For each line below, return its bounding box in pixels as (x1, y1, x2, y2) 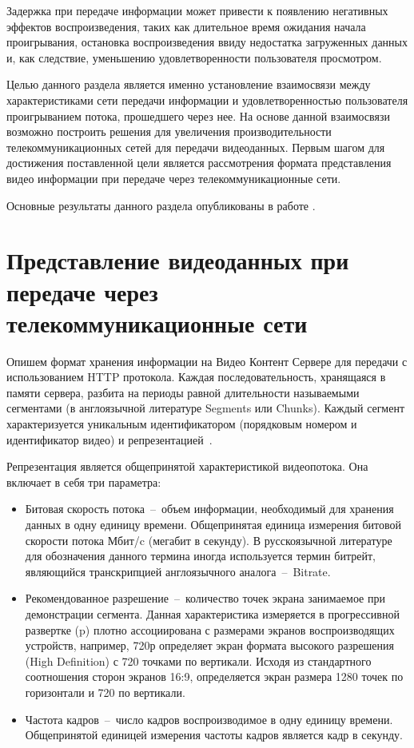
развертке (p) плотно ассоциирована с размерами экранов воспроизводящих (25, 621, 395, 638)
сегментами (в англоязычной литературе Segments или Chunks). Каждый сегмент (6, 400, 405, 416)
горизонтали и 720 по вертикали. (25, 683, 185, 700)
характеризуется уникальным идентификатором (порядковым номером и (6, 416, 357, 432)
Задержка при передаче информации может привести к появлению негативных (6, 2, 388, 18)
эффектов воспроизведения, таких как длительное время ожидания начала (6, 18, 366, 34)
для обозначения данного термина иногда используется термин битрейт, (25, 547, 376, 564)
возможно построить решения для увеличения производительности (6, 123, 332, 140)
